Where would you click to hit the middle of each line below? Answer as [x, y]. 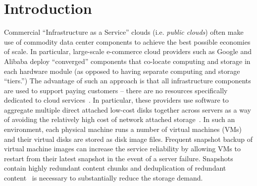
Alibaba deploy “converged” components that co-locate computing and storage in [127, 61]
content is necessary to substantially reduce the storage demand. [103, 178]
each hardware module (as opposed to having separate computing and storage [122, 71]
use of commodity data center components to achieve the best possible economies [127, 41]
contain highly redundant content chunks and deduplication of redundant [115, 168]
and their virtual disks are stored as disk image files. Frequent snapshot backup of [128, 139]
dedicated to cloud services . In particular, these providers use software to [116, 100]
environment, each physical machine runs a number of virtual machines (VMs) [123, 129]
